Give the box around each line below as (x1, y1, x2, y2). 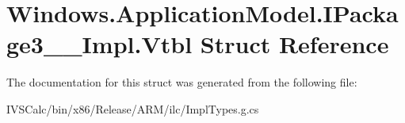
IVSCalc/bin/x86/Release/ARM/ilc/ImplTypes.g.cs (6, 100, 259, 117)
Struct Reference (200, 28, 389, 60)
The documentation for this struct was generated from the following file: (6, 74, 357, 90)
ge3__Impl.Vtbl (6, 28, 193, 60)
